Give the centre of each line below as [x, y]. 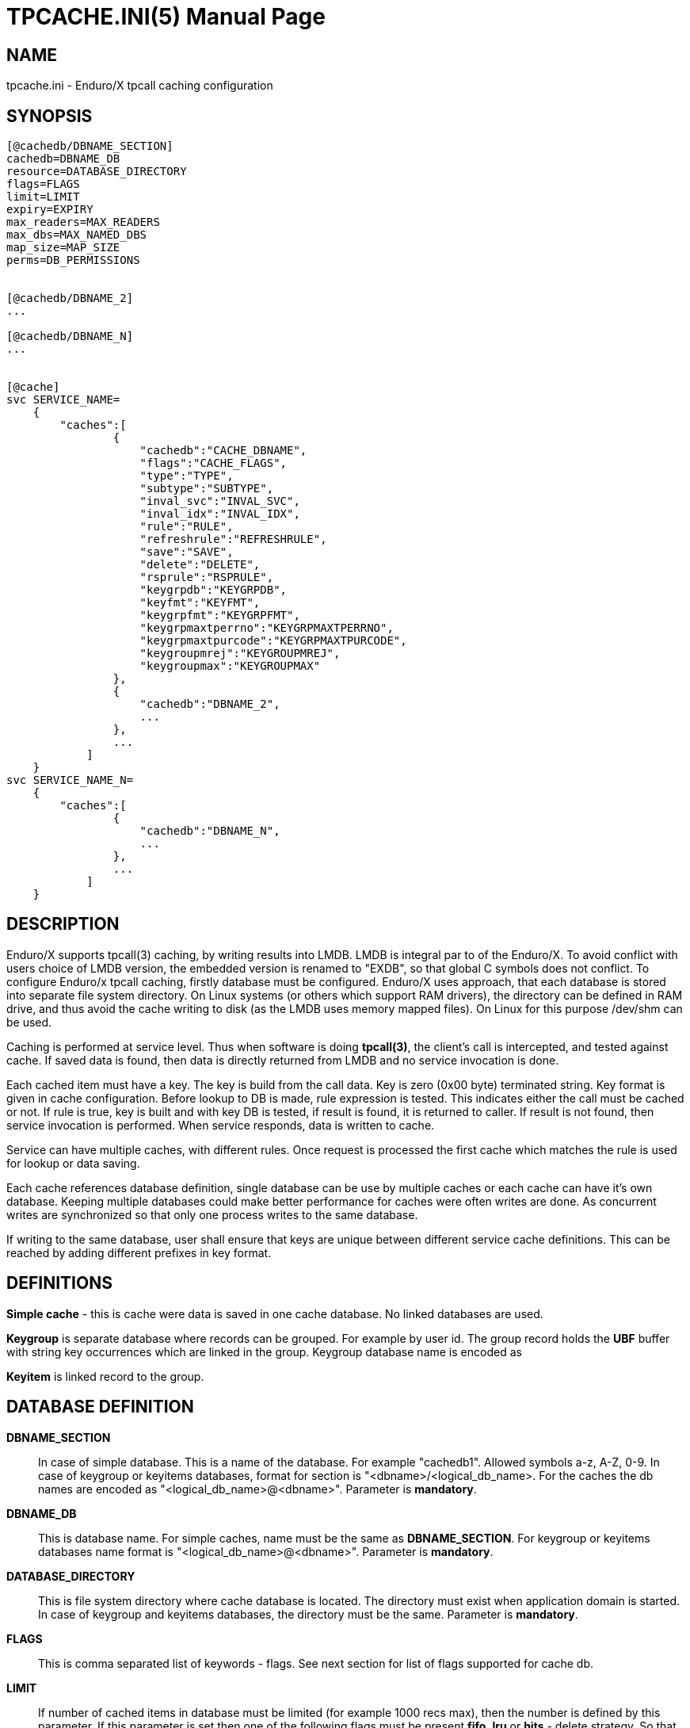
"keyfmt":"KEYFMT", [200, 603]
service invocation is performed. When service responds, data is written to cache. [221, 1125]
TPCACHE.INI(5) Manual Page [166, 17]
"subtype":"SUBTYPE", [207, 489]
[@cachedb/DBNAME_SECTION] [90, 146]
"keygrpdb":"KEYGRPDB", [213, 590]
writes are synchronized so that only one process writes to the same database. [212, 1214]
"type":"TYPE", [187, 476]
